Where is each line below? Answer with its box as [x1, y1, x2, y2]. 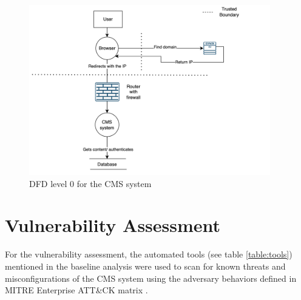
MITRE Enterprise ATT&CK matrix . [5, 284, 148, 296]
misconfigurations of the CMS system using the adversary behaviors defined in [5, 271, 297, 284]
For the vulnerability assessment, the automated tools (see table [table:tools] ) [5, 248, 293, 261]
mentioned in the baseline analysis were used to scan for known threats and [5, 259, 286, 272]
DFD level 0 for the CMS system [29, 177, 152, 189]
